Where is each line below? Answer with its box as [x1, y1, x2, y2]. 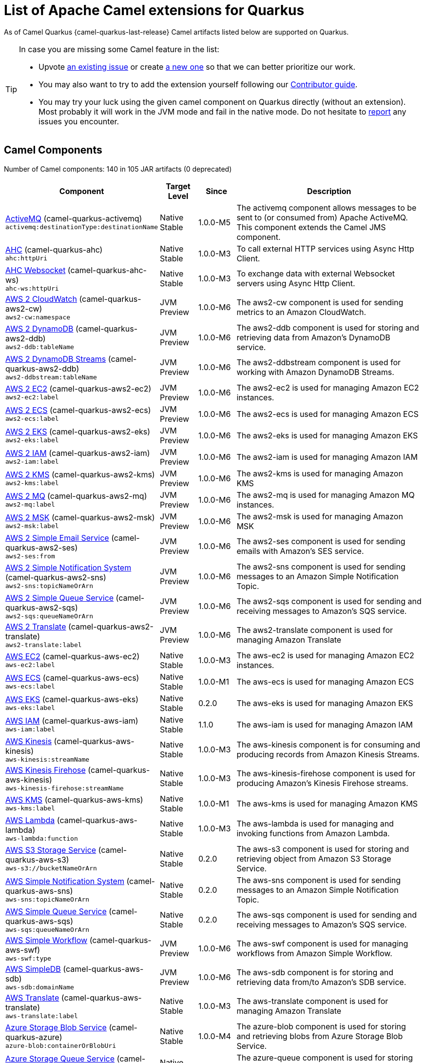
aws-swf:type [5, 954, 51, 962]
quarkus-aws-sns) [5, 886, 73, 896]
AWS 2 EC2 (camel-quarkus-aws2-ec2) [5, 384, 152, 394]
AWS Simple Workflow [5, 935, 88, 945]
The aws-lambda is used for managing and [236, 819, 394, 829]
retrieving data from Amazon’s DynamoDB [236, 332, 390, 342]
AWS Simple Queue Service [5, 906, 107, 916]
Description [307, 186, 351, 196]
